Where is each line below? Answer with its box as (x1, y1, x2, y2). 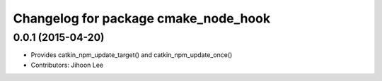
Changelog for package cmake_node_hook (13, 11, 271, 26)
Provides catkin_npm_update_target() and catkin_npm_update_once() (30, 51, 233, 59)
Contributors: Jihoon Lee (30, 61, 104, 69)
